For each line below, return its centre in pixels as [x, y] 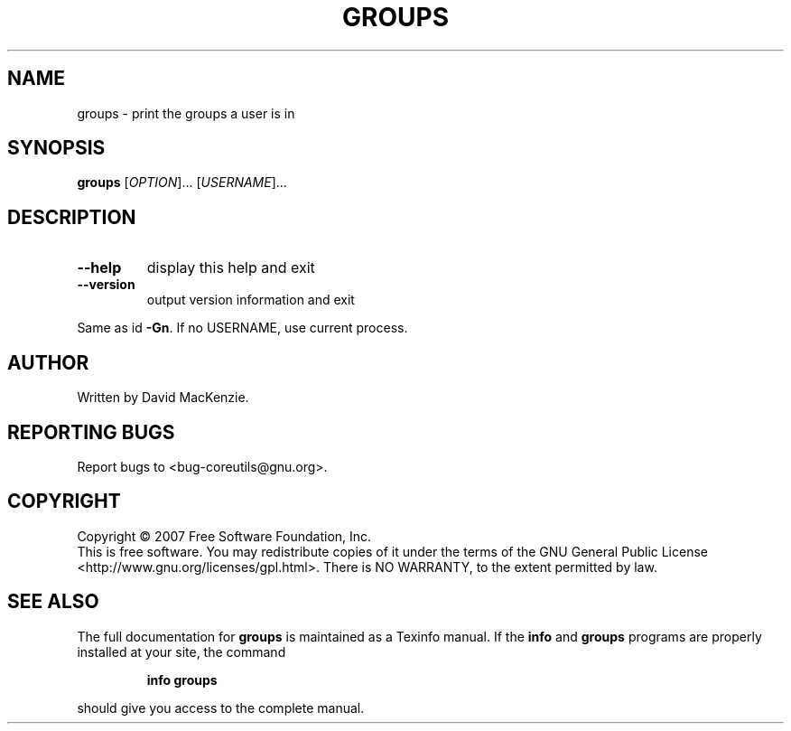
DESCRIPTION [72, 217]
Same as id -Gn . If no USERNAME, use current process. [242, 328]
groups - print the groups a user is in [186, 113]
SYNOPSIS [56, 148]
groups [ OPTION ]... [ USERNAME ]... [182, 183]
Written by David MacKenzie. [163, 398]
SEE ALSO [53, 602]
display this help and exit [231, 268]
